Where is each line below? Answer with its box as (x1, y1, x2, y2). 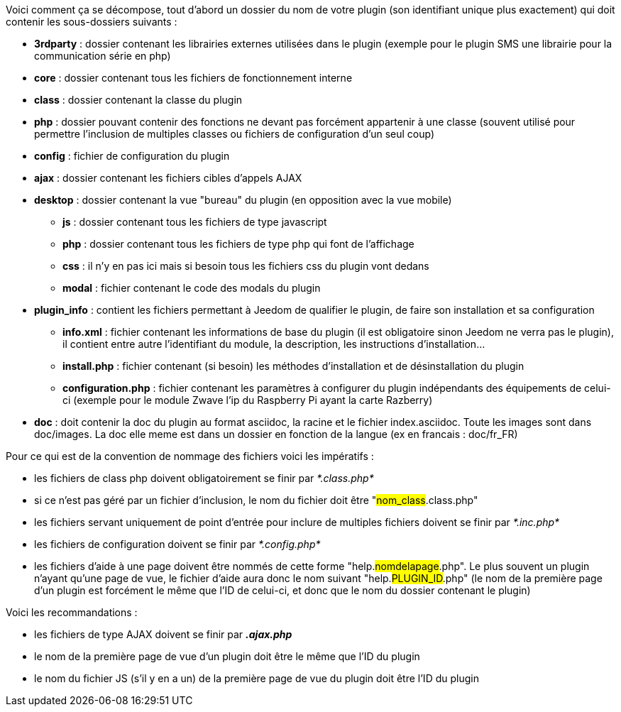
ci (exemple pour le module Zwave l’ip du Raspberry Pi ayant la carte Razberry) (62, 394, 433, 406)
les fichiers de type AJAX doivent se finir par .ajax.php (34, 628, 292, 640)
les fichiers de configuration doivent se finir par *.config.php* (34, 538, 321, 550)
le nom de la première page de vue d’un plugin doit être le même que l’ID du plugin (34, 650, 420, 662)
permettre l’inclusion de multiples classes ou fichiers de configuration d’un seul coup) (34, 128, 435, 140)
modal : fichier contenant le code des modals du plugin (62, 282, 321, 294)
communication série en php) (34, 50, 171, 62)
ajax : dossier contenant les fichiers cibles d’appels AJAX (34, 172, 302, 184)
